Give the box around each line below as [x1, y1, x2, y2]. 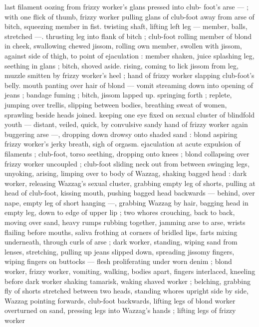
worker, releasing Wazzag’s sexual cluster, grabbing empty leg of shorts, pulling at [4, 177, 256, 188]
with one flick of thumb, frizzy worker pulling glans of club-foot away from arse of [4, 11, 255, 21]
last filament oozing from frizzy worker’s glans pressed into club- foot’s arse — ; [4, 1, 249, 11]
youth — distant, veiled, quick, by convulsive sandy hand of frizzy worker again [4, 119, 248, 129]
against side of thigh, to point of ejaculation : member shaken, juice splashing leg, [4, 50, 255, 60]
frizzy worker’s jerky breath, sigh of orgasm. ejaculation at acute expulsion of [4, 138, 241, 149]
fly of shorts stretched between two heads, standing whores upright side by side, [4, 285, 249, 296]
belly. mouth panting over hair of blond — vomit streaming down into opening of [4, 79, 254, 90]
